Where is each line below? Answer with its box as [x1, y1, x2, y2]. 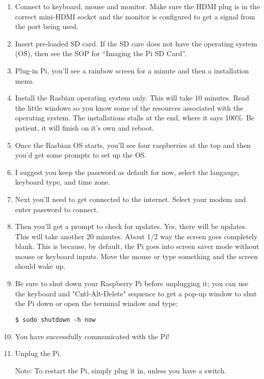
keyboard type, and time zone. [15, 176, 111, 187]
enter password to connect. [15, 204, 99, 214]
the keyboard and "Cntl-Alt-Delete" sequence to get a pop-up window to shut [15, 288, 257, 298]
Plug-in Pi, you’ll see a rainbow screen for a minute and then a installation [15, 65, 249, 75]
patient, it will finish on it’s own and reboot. [15, 122, 154, 133]
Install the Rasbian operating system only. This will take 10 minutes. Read [15, 92, 249, 103]
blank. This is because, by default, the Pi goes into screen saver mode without [15, 241, 259, 251]
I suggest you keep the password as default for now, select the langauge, [15, 166, 240, 177]
